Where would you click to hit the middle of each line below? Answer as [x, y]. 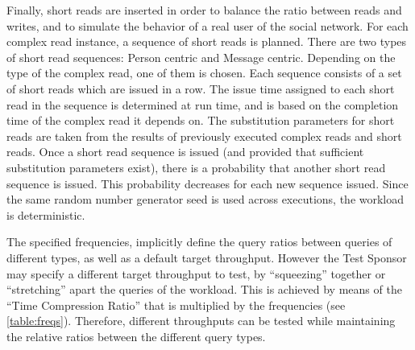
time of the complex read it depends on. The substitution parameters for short [201, 120]
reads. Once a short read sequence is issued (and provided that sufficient [185, 152]
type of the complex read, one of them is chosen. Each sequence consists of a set [204, 73]
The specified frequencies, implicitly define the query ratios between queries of [199, 242]
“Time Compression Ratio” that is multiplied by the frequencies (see [176, 305]
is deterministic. [46, 214]
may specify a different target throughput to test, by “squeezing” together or [196, 273]
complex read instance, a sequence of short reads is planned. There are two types [207, 41]
